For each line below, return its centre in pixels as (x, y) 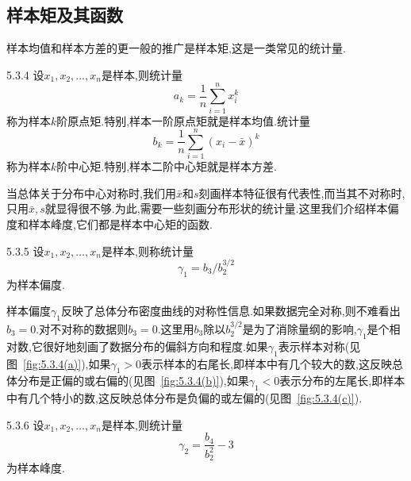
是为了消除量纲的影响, (300, 329)
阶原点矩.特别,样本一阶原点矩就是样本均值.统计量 (183, 120)
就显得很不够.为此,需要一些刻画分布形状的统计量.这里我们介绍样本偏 (222, 208)
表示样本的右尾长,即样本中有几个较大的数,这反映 (267, 363)
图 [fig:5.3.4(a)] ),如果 (59, 363)
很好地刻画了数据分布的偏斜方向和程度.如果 (155, 346)
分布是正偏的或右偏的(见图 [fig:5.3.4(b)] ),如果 (133, 381)
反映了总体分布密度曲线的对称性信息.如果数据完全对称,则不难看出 (230, 311)
